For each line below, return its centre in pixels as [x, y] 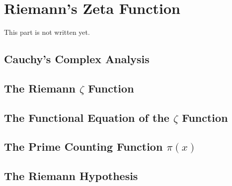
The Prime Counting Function [83, 146]
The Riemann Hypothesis [71, 176]
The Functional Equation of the [87, 117]
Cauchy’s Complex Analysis [77, 59]
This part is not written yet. [47, 32]
